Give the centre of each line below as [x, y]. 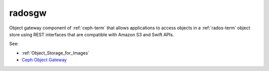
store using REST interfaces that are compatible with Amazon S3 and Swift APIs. [92, 34]
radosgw [28, 13]
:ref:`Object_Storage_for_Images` [56, 53]
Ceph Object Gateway [44, 60]
